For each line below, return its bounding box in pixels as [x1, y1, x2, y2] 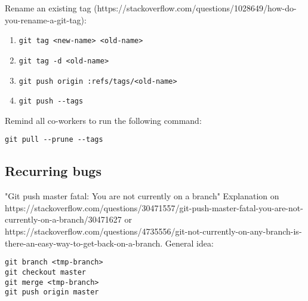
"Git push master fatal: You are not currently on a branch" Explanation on [5, 190, 279, 202]
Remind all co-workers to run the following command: [5, 114, 202, 126]
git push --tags [19, 97, 84, 106]
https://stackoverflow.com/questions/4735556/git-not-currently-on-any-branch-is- [5, 225, 302, 238]
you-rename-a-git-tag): [5, 13, 87, 26]
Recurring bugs [5, 162, 101, 180]
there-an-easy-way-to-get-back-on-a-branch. [5, 236, 163, 249]
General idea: [165, 236, 214, 249]
